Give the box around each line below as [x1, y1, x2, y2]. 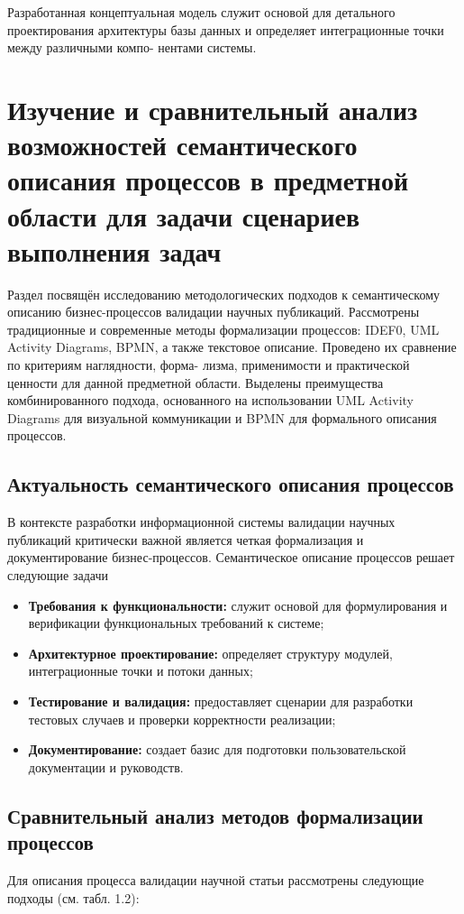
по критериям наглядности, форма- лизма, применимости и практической [7, 355, 410, 374]
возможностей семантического [7, 126, 358, 163]
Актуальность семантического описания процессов [7, 470, 454, 498]
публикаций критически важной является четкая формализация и [7, 530, 364, 549]
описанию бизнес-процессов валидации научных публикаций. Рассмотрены [7, 302, 420, 321]
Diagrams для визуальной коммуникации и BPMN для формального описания [7, 408, 437, 427]
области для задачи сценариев [7, 197, 360, 234]
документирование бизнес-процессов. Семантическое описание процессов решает [7, 548, 455, 567]
